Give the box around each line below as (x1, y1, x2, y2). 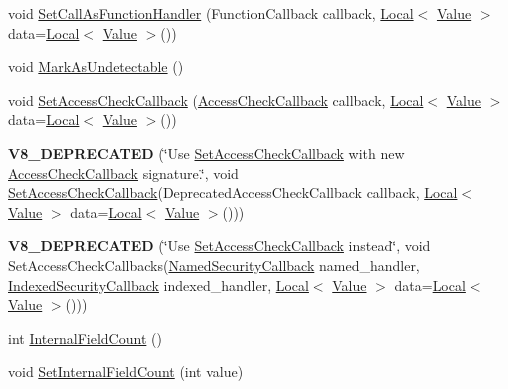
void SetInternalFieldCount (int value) (8, 361, 244, 382)
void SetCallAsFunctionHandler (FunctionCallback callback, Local (8, 3, 414, 23)
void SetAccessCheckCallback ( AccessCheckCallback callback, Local (8, 89, 424, 110)
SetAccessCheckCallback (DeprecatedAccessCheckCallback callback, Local (8, 182, 458, 203)
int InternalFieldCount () (8, 327, 162, 348)
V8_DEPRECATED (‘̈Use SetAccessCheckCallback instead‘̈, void (8, 235, 431, 256)
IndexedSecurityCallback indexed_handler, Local (8, 274, 309, 295)
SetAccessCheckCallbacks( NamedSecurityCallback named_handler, (8, 254, 420, 275)
